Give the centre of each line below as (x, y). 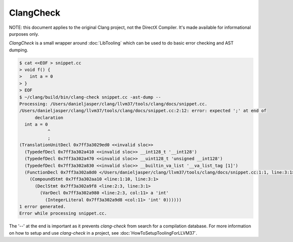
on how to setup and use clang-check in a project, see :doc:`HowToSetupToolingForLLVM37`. (103, 233)
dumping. (19, 50)
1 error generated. (42, 206)
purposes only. (24, 34)
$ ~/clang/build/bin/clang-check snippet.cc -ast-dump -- (90, 97)
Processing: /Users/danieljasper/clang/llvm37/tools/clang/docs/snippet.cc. (113, 104)
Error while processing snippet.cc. (63, 213)
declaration (49, 118)
